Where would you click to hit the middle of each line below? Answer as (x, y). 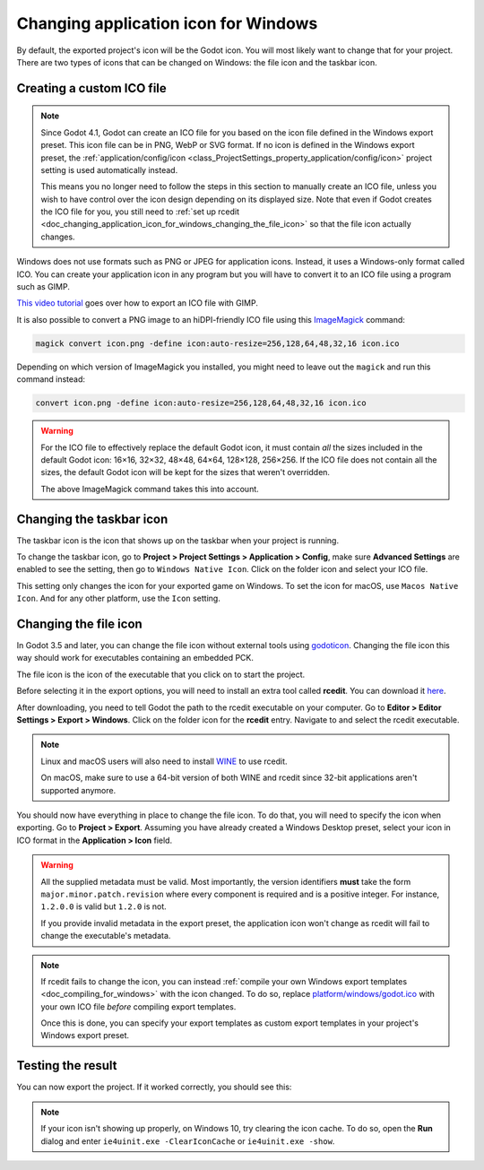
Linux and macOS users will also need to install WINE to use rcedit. (164, 761)
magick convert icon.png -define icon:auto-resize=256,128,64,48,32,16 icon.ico (217, 343)
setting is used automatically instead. (109, 169)
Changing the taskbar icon (92, 519)
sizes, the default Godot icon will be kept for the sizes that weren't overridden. (186, 472)
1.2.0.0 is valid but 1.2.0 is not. (104, 906)
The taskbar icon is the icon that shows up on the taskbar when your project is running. (178, 540)
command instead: (51, 379)
